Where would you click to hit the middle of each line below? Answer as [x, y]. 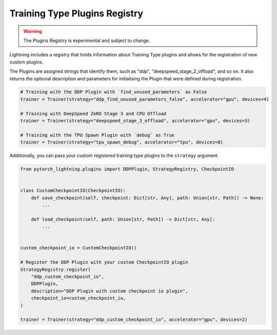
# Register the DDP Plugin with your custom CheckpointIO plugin [104, 262]
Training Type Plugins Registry [76, 13]
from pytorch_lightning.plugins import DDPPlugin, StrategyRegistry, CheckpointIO [127, 169]
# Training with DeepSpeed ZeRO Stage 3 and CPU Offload [93, 113]
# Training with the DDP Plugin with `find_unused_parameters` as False [114, 92]
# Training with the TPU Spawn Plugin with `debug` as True [97, 135]
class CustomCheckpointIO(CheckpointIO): [73, 191]
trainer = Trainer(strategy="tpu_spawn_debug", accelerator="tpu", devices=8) [122, 142]
